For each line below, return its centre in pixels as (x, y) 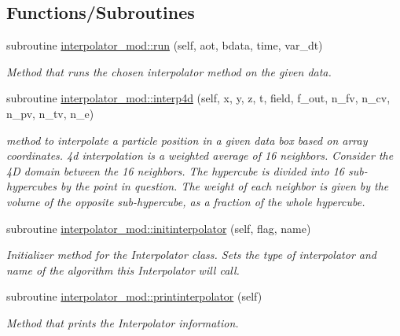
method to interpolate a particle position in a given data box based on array (187, 140)
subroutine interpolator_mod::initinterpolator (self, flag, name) (159, 228)
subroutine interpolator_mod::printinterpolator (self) (134, 296)
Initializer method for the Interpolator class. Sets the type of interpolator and (191, 255)
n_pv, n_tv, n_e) (50, 113)
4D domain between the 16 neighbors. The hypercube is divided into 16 (175, 170)
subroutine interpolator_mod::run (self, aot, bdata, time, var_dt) (165, 45)
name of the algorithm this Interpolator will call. (123, 270)
